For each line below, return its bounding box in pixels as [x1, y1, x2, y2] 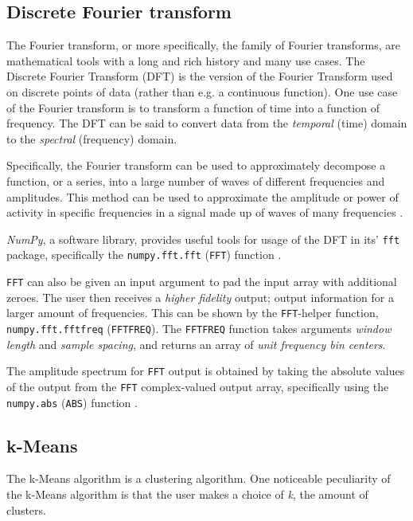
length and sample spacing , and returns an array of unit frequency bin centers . [6, 335, 386, 352]
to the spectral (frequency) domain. [6, 130, 177, 147]
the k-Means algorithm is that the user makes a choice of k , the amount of [6, 485, 368, 502]
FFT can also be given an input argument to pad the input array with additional [6, 273, 397, 290]
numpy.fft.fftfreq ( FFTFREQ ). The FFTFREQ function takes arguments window [6, 319, 392, 336]
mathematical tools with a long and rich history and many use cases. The [6, 52, 365, 69]
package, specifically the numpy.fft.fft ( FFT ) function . [6, 246, 282, 263]
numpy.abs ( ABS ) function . [6, 394, 138, 410]
